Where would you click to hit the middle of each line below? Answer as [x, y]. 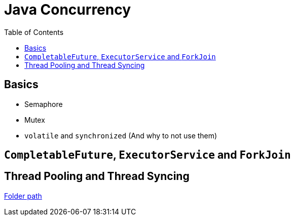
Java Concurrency [68, 10]
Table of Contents [34, 32]
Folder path [23, 196]
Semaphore [44, 104]
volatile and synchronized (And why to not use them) [121, 135]
